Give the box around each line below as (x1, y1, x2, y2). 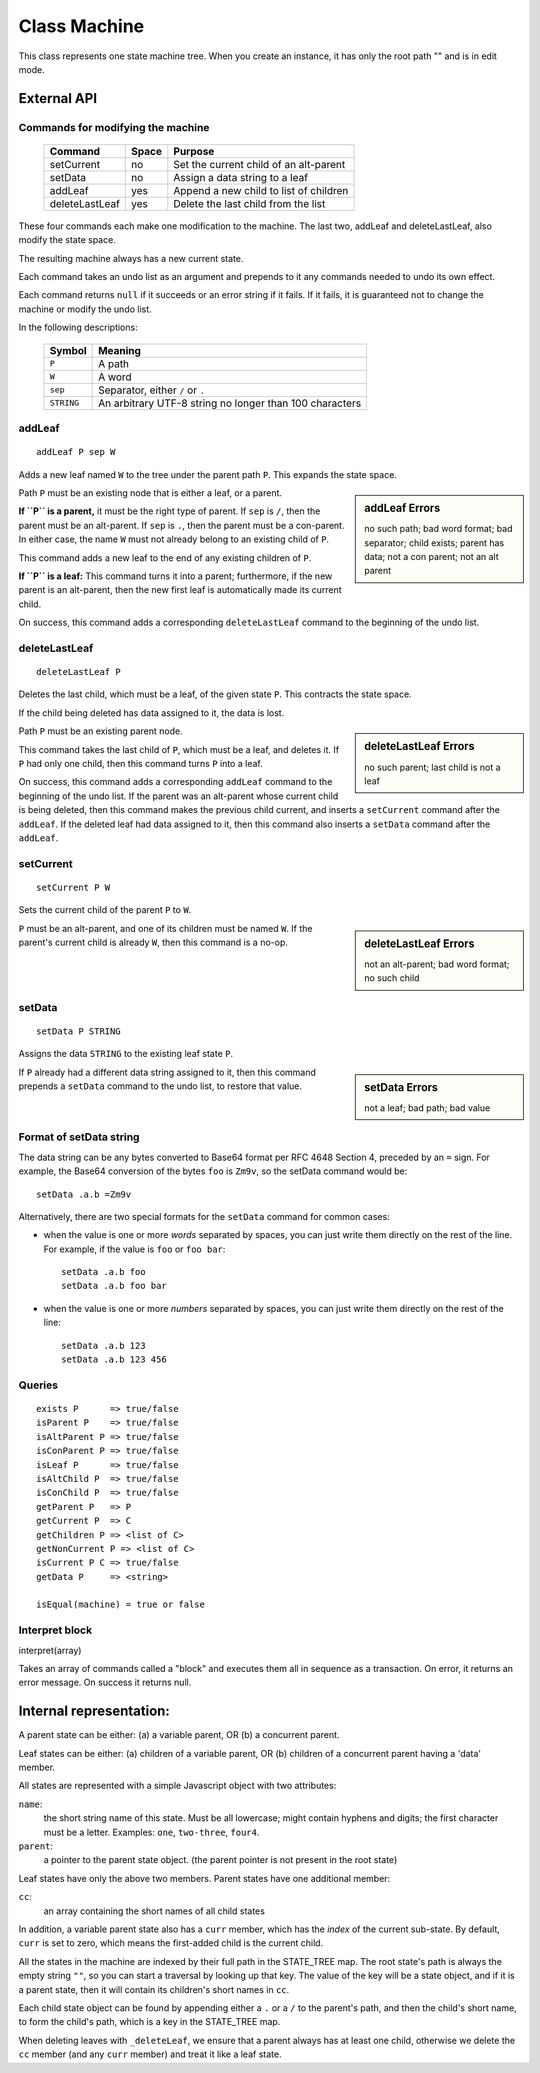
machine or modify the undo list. (18, 303, 152, 315)
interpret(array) (18, 1644, 82, 1656)
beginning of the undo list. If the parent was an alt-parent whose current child (18, 790, 339, 802)
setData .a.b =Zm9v (36, 1188, 132, 1200)
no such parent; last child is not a (364, 761, 501, 773)
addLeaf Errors (364, 501, 441, 515)
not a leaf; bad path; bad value (364, 1101, 491, 1114)
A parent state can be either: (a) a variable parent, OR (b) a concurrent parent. (18, 1729, 340, 1741)
